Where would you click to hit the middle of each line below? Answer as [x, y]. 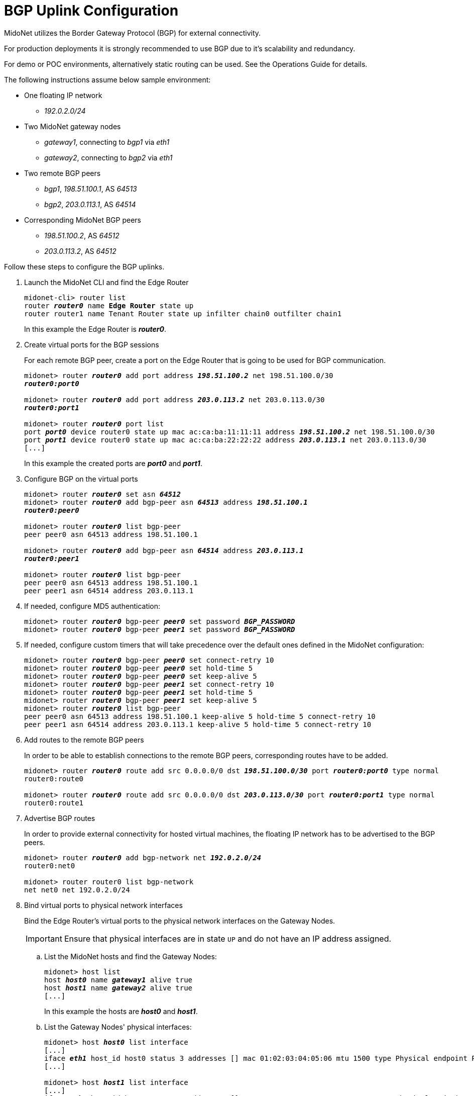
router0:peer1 [52, 558]
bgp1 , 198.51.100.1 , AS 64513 [91, 189]
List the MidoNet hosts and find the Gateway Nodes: [131, 956]
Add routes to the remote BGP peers [84, 740]
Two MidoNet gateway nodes [73, 126]
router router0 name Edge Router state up [109, 305]
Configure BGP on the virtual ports [81, 479]
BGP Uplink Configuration [91, 11]
